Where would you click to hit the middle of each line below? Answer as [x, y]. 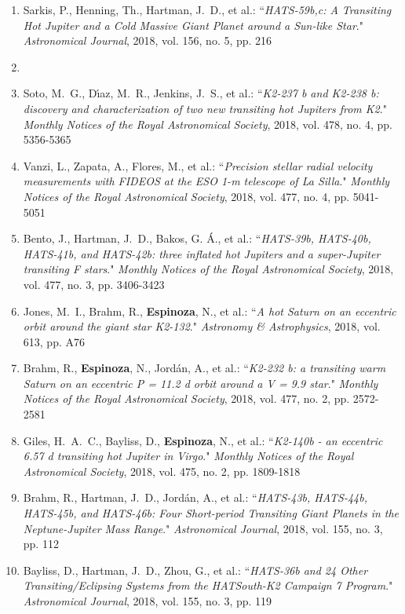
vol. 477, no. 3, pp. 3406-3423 [94, 284]
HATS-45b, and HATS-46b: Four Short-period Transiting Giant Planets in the [211, 513]
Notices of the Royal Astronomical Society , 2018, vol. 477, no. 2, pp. [186, 398]
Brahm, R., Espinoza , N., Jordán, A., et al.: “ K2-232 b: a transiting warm [204, 368]
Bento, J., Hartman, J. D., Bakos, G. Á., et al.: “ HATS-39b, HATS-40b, [197, 238]
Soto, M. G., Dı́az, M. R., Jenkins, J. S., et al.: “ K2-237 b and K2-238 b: [201, 93]
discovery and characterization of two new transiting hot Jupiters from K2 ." [205, 108]
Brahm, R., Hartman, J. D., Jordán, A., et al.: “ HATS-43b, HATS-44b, [195, 497]
